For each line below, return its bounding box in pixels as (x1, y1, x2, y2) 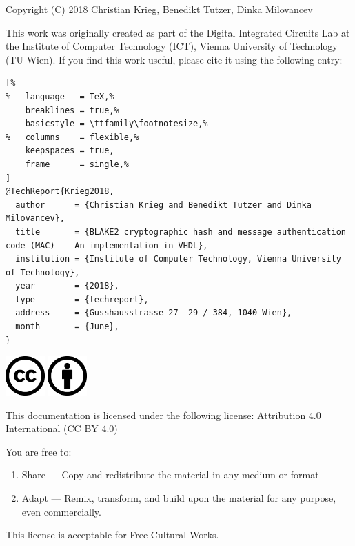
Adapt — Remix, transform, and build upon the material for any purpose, (21, 490, 336, 505)
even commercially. (21, 504, 101, 518)
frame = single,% (25, 159, 129, 169)
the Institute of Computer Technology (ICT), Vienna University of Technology (6, 39, 338, 53)
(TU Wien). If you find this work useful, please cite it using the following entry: (6, 52, 343, 66)
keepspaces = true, (25, 146, 114, 156)
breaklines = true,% (25, 105, 119, 115)
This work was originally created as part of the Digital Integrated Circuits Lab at (6, 25, 350, 39)
